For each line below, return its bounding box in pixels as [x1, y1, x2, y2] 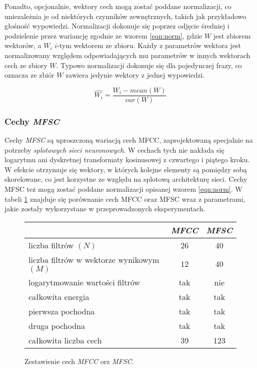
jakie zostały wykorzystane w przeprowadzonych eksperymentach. [4, 203, 205, 214]
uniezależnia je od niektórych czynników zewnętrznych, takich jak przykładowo [4, 11, 246, 21]
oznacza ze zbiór [4, 70, 54, 80]
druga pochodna [28, 319, 85, 331]
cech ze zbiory [4, 60, 47, 70]
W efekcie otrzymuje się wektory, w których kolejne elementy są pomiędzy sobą [4, 164, 247, 174]
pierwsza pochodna [28, 305, 95, 317]
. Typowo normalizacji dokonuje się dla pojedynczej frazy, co [56, 60, 242, 70]
